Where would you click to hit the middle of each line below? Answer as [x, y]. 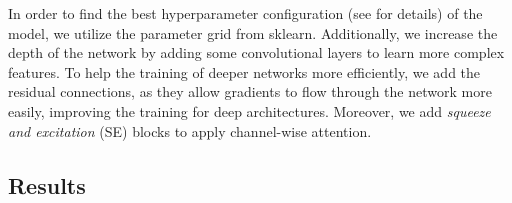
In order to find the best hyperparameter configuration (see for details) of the [245, 13]
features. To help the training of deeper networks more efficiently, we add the [244, 71]
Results [47, 184]
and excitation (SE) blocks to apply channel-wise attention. [190, 130]
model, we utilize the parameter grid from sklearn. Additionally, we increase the [253, 32]
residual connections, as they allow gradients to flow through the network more [250, 91]
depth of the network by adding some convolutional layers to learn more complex [256, 52]
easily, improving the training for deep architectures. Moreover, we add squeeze [249, 110]
